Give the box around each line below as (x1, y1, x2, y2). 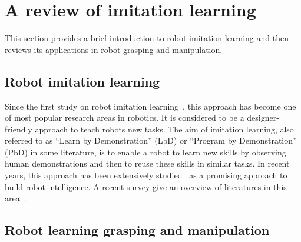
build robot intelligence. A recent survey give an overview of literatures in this (5, 180, 287, 193)
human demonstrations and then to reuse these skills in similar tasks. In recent (5, 157, 290, 170)
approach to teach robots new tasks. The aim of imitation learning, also (35, 122, 294, 135)
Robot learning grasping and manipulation (5, 221, 270, 239)
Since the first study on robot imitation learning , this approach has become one (5, 100, 296, 112)
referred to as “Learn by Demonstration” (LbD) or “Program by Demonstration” (5, 134, 297, 147)
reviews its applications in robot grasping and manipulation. (5, 43, 223, 55)
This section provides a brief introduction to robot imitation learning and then (5, 32, 289, 44)
